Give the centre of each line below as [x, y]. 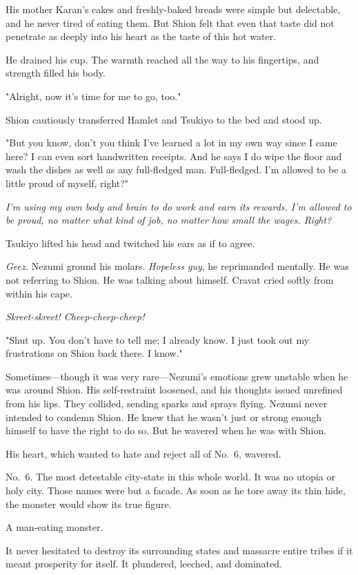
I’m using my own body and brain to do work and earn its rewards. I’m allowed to [179, 206]
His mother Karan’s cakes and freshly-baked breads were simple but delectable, [173, 9]
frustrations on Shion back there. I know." [94, 353]
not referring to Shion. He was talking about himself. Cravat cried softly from [170, 279]
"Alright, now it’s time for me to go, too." [93, 96]
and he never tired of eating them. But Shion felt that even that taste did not [170, 22]
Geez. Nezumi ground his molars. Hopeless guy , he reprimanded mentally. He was [177, 266]
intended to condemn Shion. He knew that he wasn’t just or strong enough [164, 417]
